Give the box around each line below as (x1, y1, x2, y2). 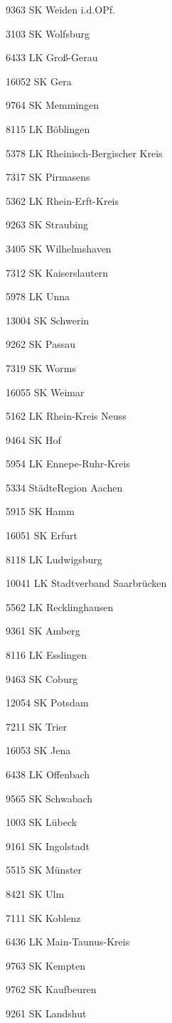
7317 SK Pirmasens (6, 169, 90, 184)
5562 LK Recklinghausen (6, 599, 114, 614)
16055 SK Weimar (6, 384, 85, 399)
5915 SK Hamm (6, 504, 75, 519)
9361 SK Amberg (6, 623, 80, 638)
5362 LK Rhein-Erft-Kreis (6, 193, 119, 208)
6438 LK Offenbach (6, 767, 90, 781)
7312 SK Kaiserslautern (6, 265, 109, 280)
